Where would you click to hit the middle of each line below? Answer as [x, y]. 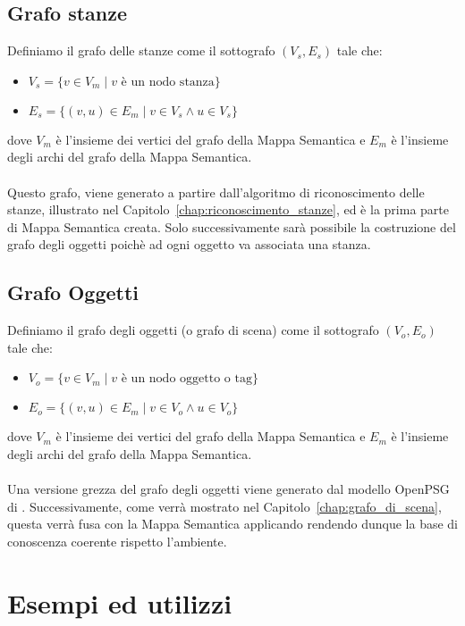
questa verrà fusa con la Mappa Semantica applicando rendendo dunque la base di [232, 524]
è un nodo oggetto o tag [186, 379]
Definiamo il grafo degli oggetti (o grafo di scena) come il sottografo [193, 330]
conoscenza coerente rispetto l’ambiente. [117, 541]
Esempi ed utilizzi [120, 602]
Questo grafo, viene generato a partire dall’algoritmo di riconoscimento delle [216, 192]
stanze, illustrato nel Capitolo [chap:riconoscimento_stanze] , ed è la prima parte [228, 209]
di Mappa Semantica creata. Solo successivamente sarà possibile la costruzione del [232, 226]
